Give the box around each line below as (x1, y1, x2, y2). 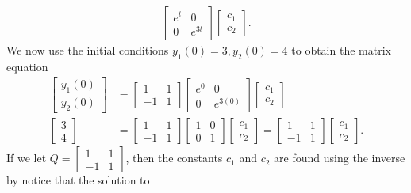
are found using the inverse (274, 149, 405, 166)
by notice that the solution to (6, 172, 150, 188)
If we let (6, 149, 47, 166)
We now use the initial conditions (6, 42, 169, 59)
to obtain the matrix (291, 42, 391, 59)
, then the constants (125, 149, 223, 166)
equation (6, 58, 48, 74)
